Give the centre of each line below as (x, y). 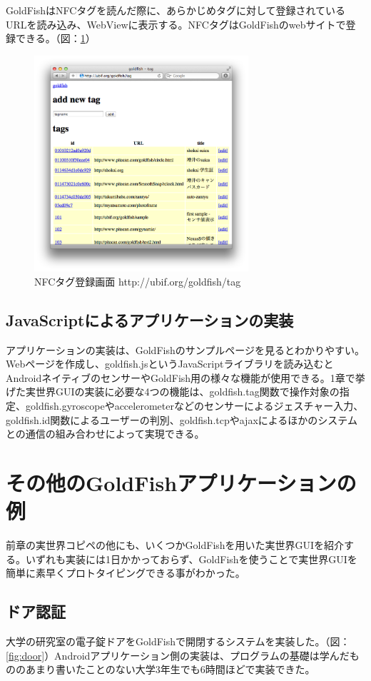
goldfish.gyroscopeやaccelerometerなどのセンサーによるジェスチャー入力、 (194, 405)
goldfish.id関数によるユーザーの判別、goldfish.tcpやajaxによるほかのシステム (182, 419)
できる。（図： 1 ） (55, 38)
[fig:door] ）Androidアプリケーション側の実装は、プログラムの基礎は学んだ (178, 655)
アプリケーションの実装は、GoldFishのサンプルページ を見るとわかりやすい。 (185, 349)
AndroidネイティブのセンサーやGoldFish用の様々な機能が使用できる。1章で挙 (185, 377)
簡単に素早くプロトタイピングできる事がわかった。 (126, 573)
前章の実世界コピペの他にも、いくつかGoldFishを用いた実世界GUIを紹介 (175, 545)
